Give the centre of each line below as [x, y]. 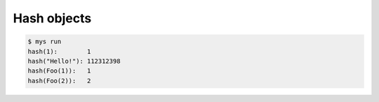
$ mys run [45, 42]
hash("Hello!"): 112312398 [74, 61]
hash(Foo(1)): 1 [59, 71]
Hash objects [52, 18]
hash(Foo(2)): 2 [59, 81]
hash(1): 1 [59, 51]
